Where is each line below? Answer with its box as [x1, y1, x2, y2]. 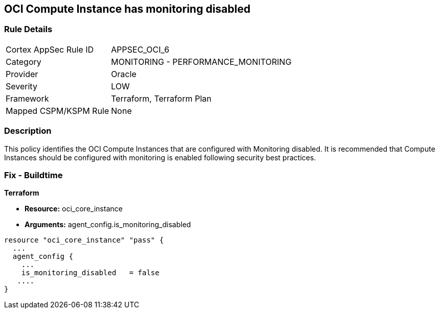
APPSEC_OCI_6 [111, 44, 169, 55]
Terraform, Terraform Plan [111, 93, 212, 104]
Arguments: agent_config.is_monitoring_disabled [25, 220, 191, 229]
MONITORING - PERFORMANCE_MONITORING [111, 56, 292, 67]
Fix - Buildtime [4, 170, 63, 180]
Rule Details [4, 24, 53, 35]
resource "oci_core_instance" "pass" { [4, 236, 164, 245]
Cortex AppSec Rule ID [6, 44, 94, 55]
